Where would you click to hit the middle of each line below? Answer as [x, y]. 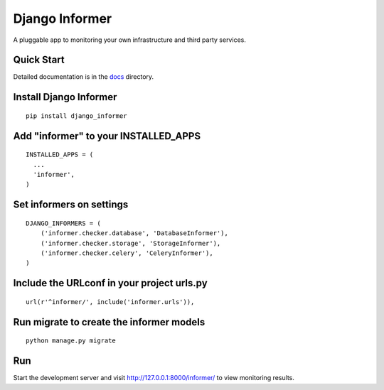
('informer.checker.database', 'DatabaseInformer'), [134, 233]
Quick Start [39, 60]
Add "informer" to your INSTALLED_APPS [107, 136]
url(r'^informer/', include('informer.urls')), [110, 302]
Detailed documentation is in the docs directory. [84, 77]
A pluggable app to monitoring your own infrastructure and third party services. [130, 40]
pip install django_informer [76, 116]
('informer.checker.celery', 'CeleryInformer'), [127, 253]
